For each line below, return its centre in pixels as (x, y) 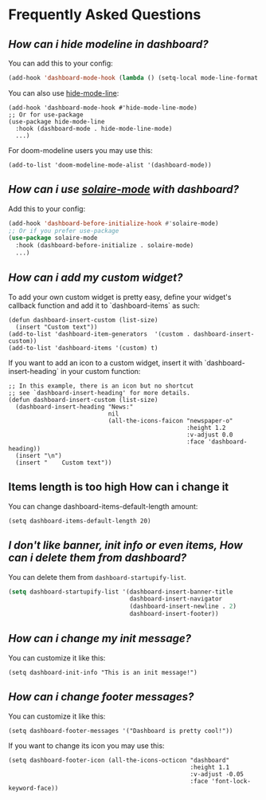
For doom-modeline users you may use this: (80, 150)
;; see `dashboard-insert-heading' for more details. (100, 392)
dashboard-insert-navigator (176, 599)
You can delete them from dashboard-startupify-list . (98, 577)
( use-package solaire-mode (53, 238)
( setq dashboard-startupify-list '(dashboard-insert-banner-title (121, 592)
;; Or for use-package (46, 114)
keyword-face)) (33, 788)
